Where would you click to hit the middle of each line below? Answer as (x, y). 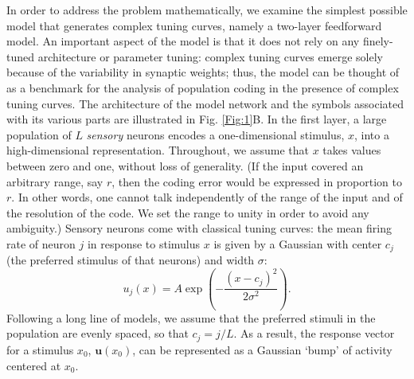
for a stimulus (40, 349)
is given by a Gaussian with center (298, 243)
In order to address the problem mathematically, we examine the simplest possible (207, 10)
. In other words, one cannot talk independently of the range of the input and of (207, 197)
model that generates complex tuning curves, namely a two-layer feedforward (194, 25)
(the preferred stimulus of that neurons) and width (131, 260)
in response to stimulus (144, 243)
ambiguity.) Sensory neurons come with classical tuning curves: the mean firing (199, 228)
